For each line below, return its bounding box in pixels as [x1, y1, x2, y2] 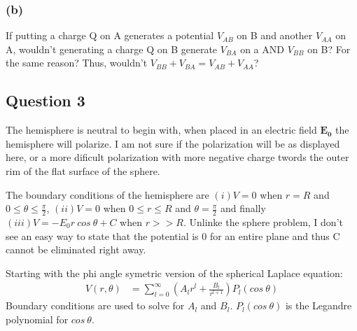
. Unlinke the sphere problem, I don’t [183, 215, 343, 229]
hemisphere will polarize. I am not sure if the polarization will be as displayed [6, 136, 340, 150]
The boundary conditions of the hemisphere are [6, 187, 209, 202]
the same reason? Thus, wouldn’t [6, 55, 148, 70]
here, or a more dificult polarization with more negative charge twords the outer [6, 150, 349, 164]
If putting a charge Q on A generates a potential [6, 28, 214, 43]
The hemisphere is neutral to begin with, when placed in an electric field [6, 122, 317, 137]
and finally [220, 201, 266, 216]
